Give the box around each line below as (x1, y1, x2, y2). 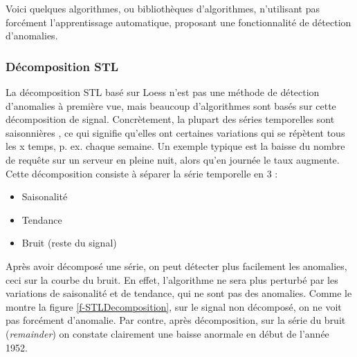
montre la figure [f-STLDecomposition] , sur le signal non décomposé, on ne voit (6, 299, 342, 313)
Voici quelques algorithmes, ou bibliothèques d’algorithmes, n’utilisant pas (6, 1, 320, 15)
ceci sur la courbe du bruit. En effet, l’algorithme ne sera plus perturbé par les (6, 272, 338, 287)
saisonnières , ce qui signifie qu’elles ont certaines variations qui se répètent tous (6, 125, 345, 139)
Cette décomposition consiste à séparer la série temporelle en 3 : (6, 166, 278, 180)
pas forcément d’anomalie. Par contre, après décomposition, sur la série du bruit (6, 313, 346, 327)
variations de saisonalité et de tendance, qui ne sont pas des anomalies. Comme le (6, 286, 352, 300)
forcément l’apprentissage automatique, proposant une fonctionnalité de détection (6, 15, 351, 29)
